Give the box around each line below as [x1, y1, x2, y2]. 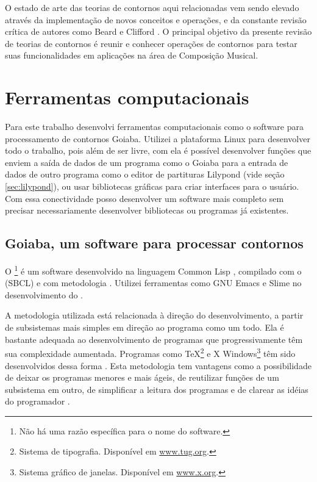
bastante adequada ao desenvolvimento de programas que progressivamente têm [5, 333, 303, 345]
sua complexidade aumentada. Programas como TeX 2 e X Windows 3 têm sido [5, 345, 296, 359]
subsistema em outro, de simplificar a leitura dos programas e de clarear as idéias [5, 383, 308, 395]
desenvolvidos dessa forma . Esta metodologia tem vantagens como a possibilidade [5, 359, 312, 372]
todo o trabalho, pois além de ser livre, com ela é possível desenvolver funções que [5, 144, 312, 157]
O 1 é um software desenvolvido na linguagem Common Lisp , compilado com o [5, 263, 302, 277]
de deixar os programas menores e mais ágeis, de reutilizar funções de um [5, 371, 279, 384]
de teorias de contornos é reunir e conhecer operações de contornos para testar [5, 37, 297, 49]
